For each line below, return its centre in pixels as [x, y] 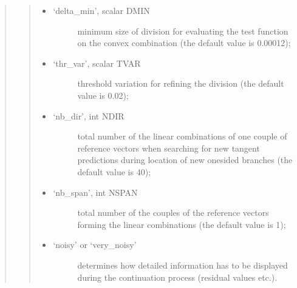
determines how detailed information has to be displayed [183, 265]
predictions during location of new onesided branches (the [185, 160]
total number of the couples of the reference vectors [173, 213]
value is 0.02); [103, 95]
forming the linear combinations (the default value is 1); [182, 224]
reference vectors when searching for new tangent [169, 148]
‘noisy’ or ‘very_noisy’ [95, 245]
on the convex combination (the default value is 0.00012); [184, 43]
